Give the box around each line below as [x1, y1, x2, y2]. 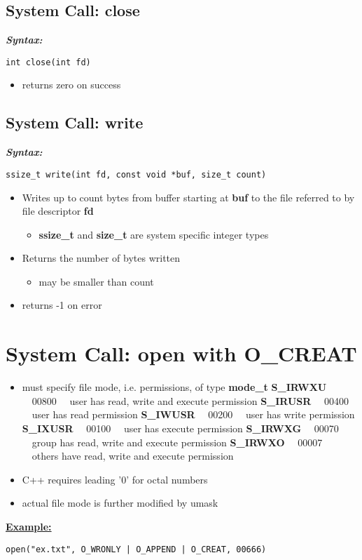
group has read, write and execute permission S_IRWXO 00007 [32, 434, 323, 449]
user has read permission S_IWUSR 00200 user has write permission [32, 407, 355, 422]
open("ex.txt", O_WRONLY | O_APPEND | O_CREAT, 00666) [6, 544, 267, 554]
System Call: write [6, 112, 144, 133]
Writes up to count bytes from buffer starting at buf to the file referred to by [22, 189, 355, 204]
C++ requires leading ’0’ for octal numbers [22, 472, 208, 486]
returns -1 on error [22, 298, 102, 312]
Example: [6, 519, 52, 533]
